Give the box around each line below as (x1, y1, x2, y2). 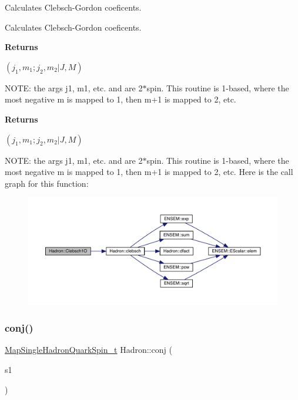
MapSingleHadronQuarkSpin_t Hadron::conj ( (5, 343, 172, 356)
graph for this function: (5, 177, 89, 189)
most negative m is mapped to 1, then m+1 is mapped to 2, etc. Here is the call (5, 166, 293, 178)
